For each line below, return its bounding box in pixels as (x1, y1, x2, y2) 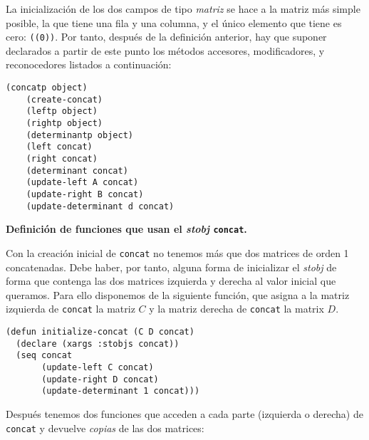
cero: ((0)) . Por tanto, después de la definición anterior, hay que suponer (6, 29, 327, 44)
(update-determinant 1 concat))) (41, 386, 200, 397)
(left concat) (26, 142, 93, 152)
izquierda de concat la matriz (6, 301, 135, 316)
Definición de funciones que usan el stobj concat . (6, 221, 247, 236)
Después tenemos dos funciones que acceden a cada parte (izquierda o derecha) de (6, 406, 363, 421)
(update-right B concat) (26, 189, 144, 199)
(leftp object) (26, 106, 98, 117)
